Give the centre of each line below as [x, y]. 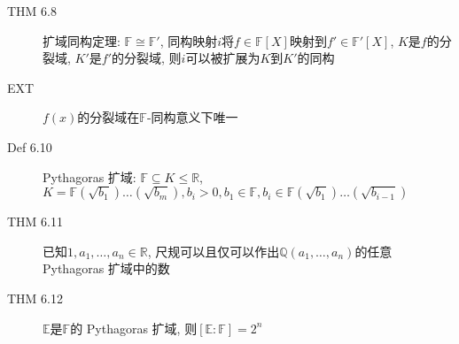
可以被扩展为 [223, 58]
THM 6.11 [35, 222]
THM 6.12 [35, 298]
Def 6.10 [30, 146]
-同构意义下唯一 [192, 117]
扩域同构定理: [82, 40]
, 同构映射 [189, 40]
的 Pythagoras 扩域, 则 [134, 328]
